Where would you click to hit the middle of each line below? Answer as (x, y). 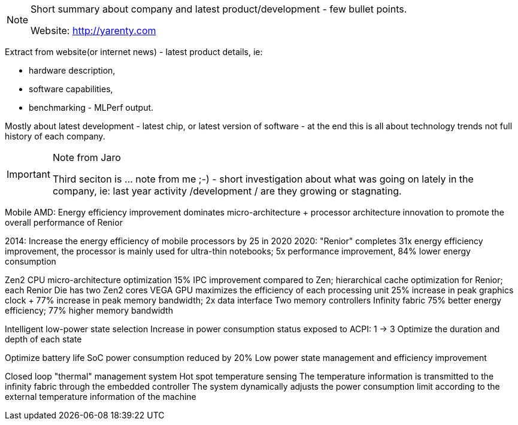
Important (28, 174)
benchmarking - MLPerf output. (91, 107)
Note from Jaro (87, 157)
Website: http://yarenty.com (93, 31)
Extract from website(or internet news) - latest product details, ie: (134, 52)
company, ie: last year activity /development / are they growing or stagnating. (227, 191)
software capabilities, (71, 89)
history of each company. (55, 136)
